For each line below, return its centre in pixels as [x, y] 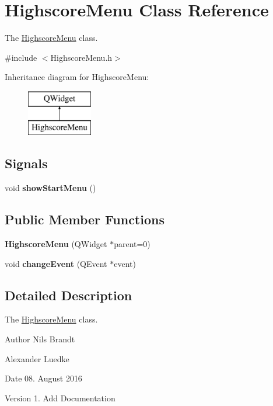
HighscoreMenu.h [81, 57]
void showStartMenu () [50, 188]
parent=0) [132, 244]
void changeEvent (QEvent [56, 263]
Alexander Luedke [37, 358]
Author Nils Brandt [40, 339]
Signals [26, 163]
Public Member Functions [85, 219]
